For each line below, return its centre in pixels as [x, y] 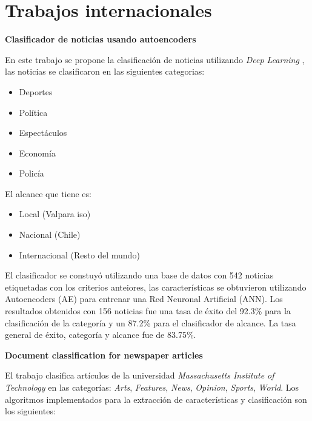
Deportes [36, 91]
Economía [37, 153]
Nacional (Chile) [50, 234]
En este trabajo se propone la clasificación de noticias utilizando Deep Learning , [155, 59]
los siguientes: [30, 411]
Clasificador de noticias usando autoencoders [101, 39]
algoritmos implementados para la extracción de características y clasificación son [156, 399]
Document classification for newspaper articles [104, 355]
